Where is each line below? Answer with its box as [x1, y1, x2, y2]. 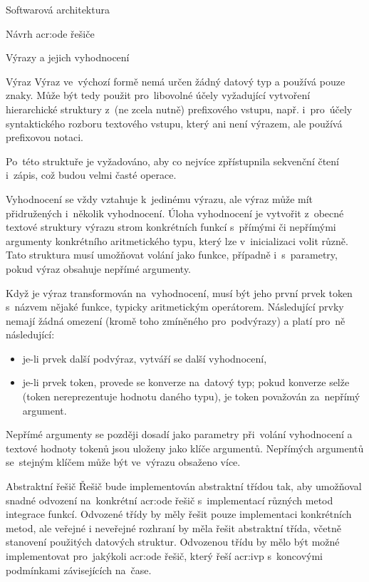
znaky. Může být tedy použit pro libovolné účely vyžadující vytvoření [6, 88, 311, 103]
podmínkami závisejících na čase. [6, 562, 152, 577]
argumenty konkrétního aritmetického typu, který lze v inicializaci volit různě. [6, 233, 348, 248]
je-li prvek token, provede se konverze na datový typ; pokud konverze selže [22, 375, 350, 390]
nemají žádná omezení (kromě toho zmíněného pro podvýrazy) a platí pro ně [6, 313, 345, 328]
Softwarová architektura [6, 2, 110, 16]
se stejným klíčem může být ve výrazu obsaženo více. [6, 454, 241, 469]
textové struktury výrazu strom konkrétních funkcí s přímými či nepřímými [6, 219, 336, 234]
